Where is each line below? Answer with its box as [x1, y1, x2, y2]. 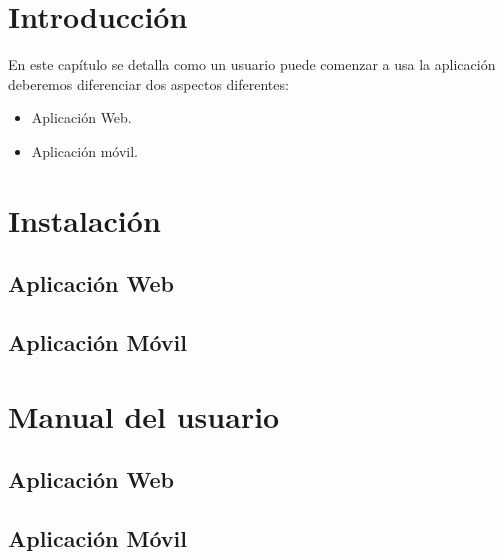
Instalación [8, 199, 161, 240]
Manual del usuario [8, 395, 280, 436]
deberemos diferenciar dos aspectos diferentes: [8, 73, 289, 94]
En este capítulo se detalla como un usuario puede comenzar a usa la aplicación [8, 54, 496, 75]
